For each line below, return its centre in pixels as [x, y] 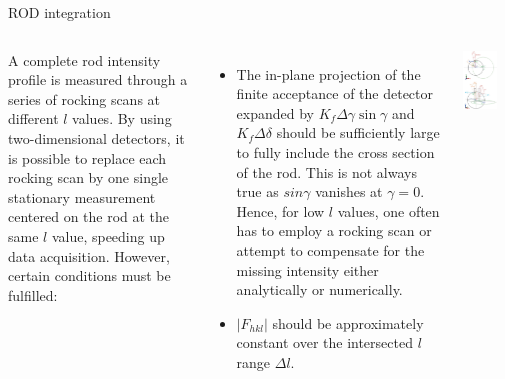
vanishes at [349, 191]
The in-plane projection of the [328, 73]
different [33, 118]
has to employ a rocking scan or [334, 230]
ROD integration [59, 12]
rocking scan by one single [88, 177]
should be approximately [348, 322]
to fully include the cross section [335, 151]
